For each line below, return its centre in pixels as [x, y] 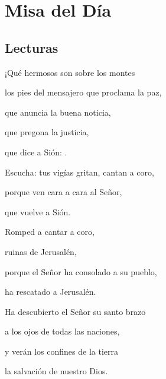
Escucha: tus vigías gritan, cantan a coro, [79, 172]
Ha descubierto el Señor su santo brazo [75, 311]
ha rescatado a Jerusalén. [51, 292]
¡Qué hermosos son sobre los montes [70, 72]
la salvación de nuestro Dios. [56, 371]
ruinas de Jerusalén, [41, 251]
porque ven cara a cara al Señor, [64, 192]
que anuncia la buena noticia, [58, 112]
